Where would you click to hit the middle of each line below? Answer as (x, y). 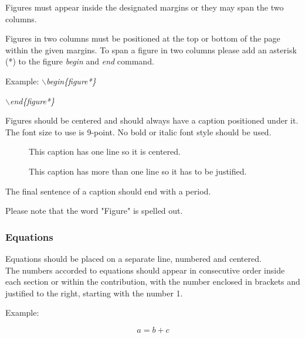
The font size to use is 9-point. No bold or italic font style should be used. (138, 132)
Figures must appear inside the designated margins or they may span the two (145, 7)
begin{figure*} (71, 81)
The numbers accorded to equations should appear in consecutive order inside (145, 270)
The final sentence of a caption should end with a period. (108, 191)
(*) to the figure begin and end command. (80, 61)
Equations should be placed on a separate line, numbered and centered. (133, 258)
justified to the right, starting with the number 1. (94, 293)
